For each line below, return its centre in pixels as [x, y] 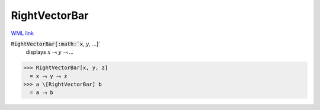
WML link [23, 33]
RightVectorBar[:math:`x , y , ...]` [56, 44]
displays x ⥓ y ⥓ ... [50, 52]
